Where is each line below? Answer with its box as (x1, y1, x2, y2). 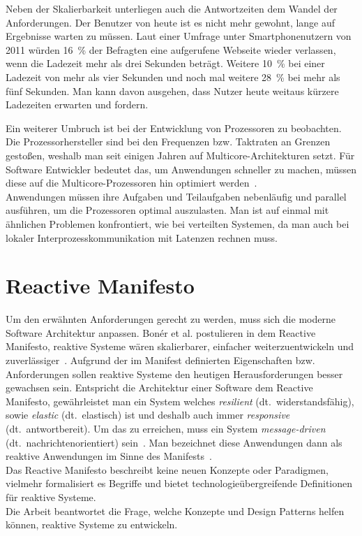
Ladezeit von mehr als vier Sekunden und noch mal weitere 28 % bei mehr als (6, 69, 340, 84)
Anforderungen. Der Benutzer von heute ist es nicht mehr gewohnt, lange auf (6, 15, 335, 29)
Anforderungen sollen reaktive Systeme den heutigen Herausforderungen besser (6, 366, 343, 381)
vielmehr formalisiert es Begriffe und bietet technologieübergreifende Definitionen (6, 476, 353, 491)
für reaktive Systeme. (6, 489, 96, 504)
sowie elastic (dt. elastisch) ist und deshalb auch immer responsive (6, 407, 290, 422)
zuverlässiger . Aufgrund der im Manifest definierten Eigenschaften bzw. (6, 353, 315, 367)
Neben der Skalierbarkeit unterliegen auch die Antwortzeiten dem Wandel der (6, 1, 338, 15)
